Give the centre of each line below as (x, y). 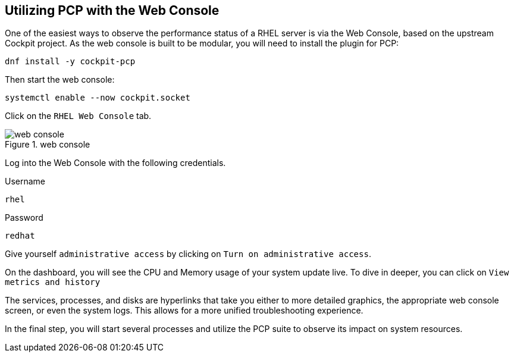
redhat (20, 236)
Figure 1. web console (48, 145)
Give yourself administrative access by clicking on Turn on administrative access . (188, 254)
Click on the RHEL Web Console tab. (78, 116)
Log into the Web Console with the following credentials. (115, 163)
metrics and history (53, 282)
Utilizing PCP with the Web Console (112, 10)
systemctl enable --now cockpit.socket (98, 98)
